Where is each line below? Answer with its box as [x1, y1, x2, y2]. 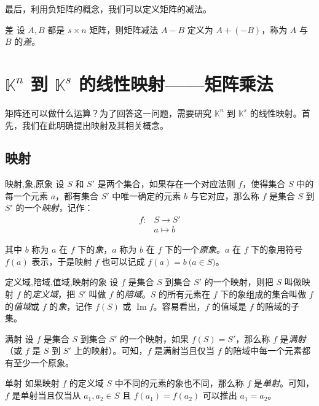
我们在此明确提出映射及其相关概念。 [22, 118, 168, 131]
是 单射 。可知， [253, 377, 314, 389]
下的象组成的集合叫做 [220, 287, 307, 300]
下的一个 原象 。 [164, 243, 225, 256]
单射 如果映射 [5, 377, 60, 389]
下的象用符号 [251, 243, 303, 256]
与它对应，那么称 [190, 189, 259, 202]
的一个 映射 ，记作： [15, 201, 93, 214]
